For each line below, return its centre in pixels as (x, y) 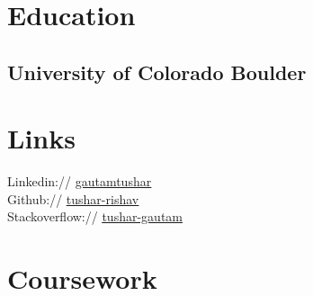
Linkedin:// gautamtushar (80, 181)
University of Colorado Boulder (157, 72)
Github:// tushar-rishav (73, 198)
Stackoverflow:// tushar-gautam (95, 216)
